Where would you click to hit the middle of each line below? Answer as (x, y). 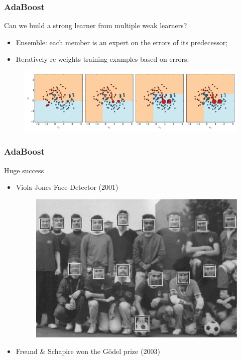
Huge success (24, 170)
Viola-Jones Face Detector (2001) (67, 187)
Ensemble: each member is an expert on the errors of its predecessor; (122, 42)
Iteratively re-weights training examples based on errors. (102, 59)
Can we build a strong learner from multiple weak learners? (96, 25)
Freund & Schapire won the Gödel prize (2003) (88, 351)
